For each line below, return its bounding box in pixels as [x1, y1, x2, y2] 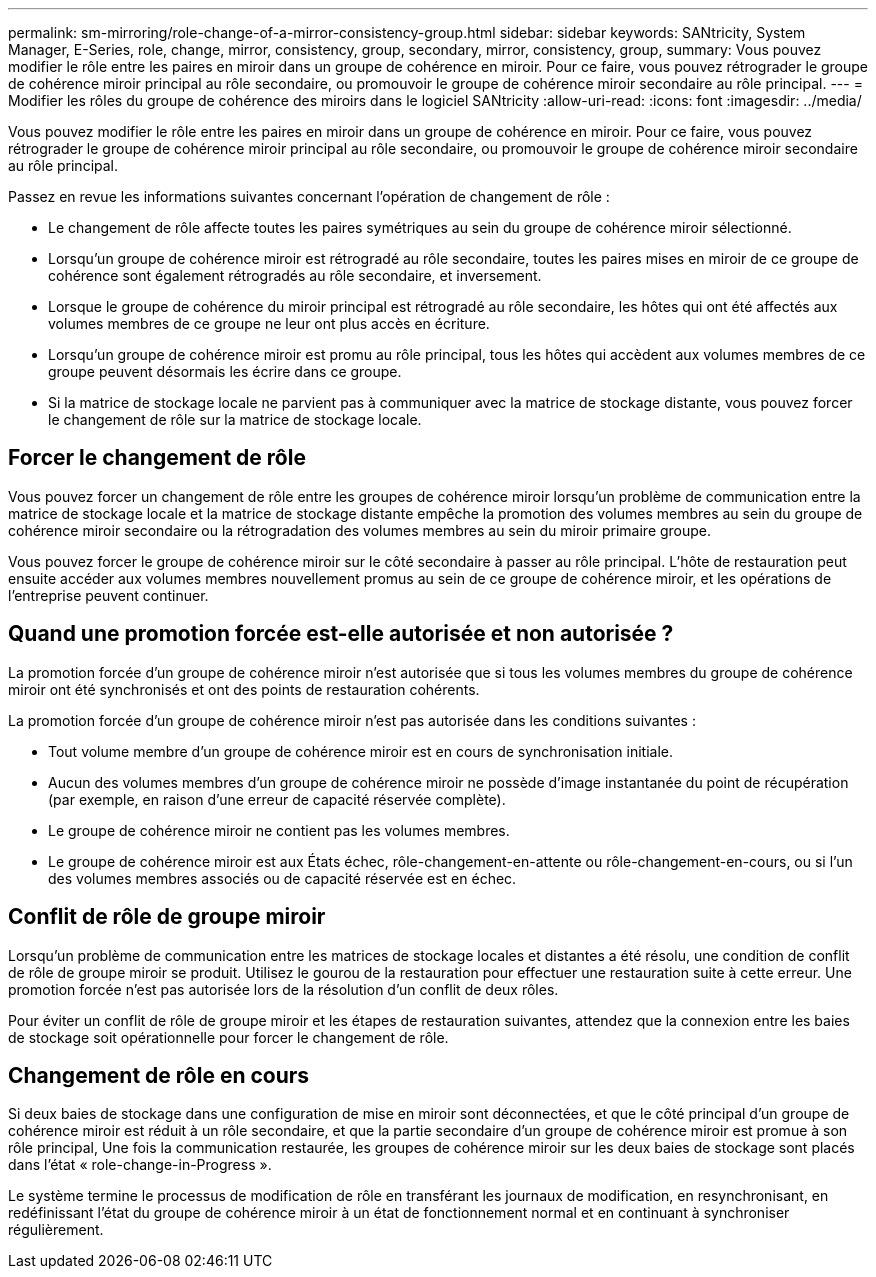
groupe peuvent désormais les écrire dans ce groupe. [48, 363, 402, 380]
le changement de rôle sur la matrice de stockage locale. [48, 411, 422, 428]
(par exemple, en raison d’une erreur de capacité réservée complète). [48, 790, 506, 808]
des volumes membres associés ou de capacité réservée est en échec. [48, 869, 517, 887]
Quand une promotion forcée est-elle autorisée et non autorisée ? [8, 621, 674, 647]
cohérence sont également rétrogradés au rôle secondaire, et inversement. [48, 267, 542, 284]
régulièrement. [8, 1221, 104, 1239]
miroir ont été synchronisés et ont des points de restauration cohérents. [8, 680, 480, 698]
